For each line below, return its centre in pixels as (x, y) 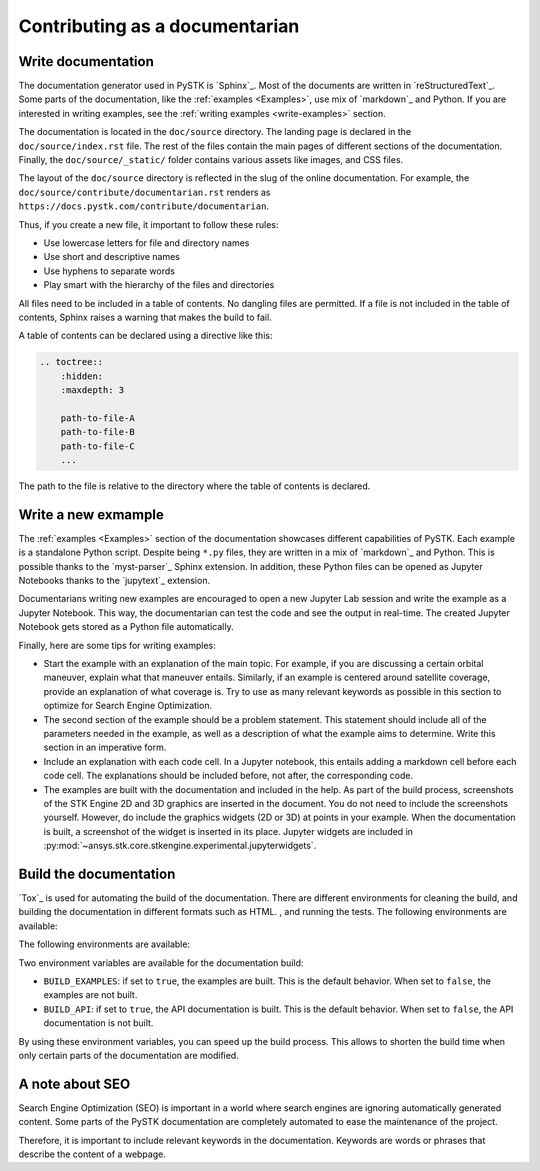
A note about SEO (74, 1083)
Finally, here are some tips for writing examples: (117, 645)
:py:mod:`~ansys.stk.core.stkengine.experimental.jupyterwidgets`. (180, 846)
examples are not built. (90, 995)
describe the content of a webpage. (92, 1154)
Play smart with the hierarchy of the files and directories (159, 285)
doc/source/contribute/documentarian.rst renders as (144, 192)
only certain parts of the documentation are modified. (128, 1055)
